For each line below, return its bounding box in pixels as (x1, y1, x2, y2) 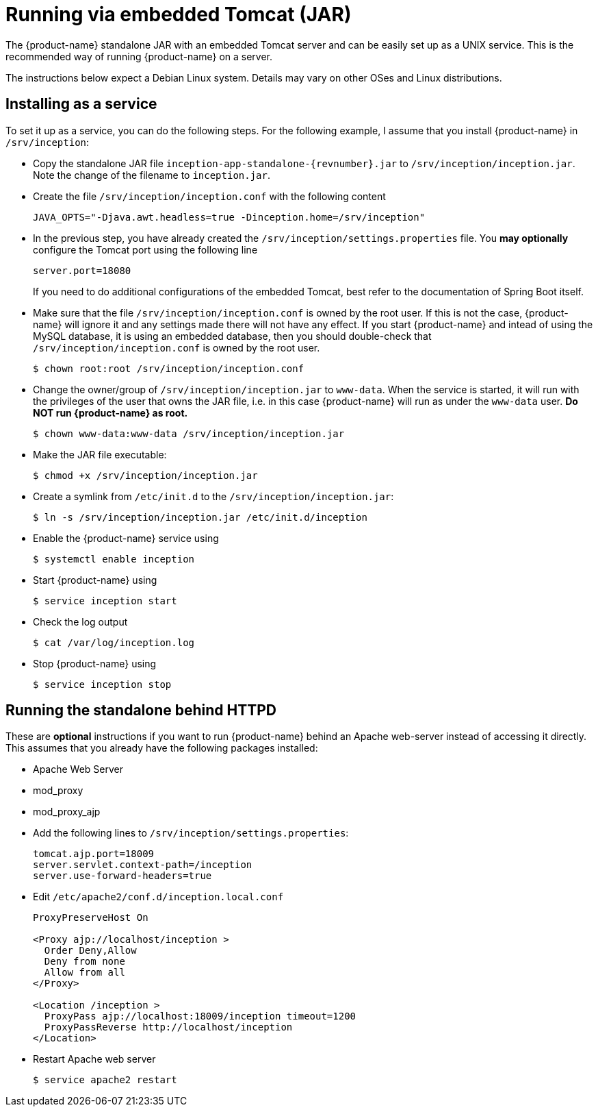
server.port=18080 (33, 264, 131, 276)
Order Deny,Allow (44, 945, 137, 956)
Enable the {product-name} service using (33, 532, 219, 544)
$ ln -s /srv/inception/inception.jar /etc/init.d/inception (33, 511, 367, 523)
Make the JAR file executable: (33, 448, 167, 460)
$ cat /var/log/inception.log (33, 637, 195, 648)
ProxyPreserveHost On (33, 912, 148, 924)
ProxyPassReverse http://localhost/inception (44, 1022, 293, 1033)
